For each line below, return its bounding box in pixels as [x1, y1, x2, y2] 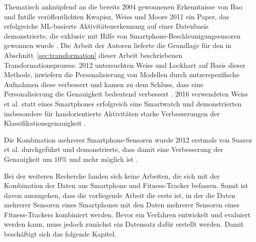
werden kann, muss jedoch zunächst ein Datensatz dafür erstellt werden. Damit [4, 219, 244, 229]
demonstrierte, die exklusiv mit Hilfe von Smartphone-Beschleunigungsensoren [4, 30, 241, 41]
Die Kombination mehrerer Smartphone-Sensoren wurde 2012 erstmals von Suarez [4, 134, 252, 145]
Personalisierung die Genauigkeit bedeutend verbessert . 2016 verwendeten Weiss [4, 89, 248, 99]
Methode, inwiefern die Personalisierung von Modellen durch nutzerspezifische [4, 69, 240, 80]
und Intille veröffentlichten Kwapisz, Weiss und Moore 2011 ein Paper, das [4, 11, 229, 21]
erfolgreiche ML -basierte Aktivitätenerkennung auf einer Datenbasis [4, 21, 209, 31]
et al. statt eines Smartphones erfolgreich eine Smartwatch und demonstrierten [4, 98, 242, 108]
